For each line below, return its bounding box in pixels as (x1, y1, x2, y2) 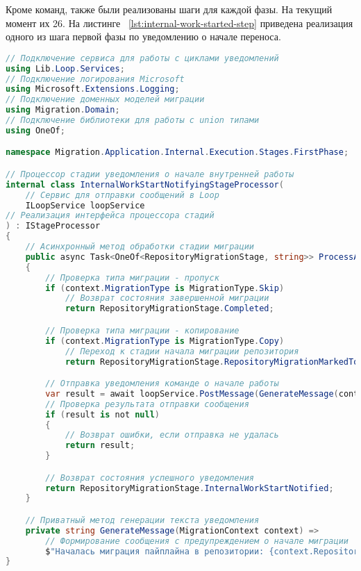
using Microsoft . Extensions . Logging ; (6, 84, 180, 94)
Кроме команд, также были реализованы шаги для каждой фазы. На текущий (6, 2, 333, 16)
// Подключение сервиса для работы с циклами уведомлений (6, 53, 279, 63)
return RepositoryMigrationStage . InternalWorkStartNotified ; (45, 483, 334, 493)
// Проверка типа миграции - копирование (45, 325, 240, 336)
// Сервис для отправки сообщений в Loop (25, 190, 219, 200)
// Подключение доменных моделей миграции (6, 94, 205, 105)
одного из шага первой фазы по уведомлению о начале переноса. (6, 29, 281, 44)
